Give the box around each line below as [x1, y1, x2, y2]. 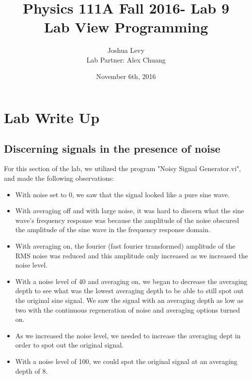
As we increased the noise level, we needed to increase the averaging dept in [15, 330, 241, 340]
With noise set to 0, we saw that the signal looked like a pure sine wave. [15, 189, 230, 199]
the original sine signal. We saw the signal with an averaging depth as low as [15, 295, 243, 305]
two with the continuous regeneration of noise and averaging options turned [15, 304, 240, 315]
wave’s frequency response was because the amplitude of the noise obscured [15, 215, 239, 225]
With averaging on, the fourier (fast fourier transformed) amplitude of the [15, 241, 236, 251]
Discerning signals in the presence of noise [4, 141, 220, 156]
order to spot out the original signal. [15, 340, 124, 350]
